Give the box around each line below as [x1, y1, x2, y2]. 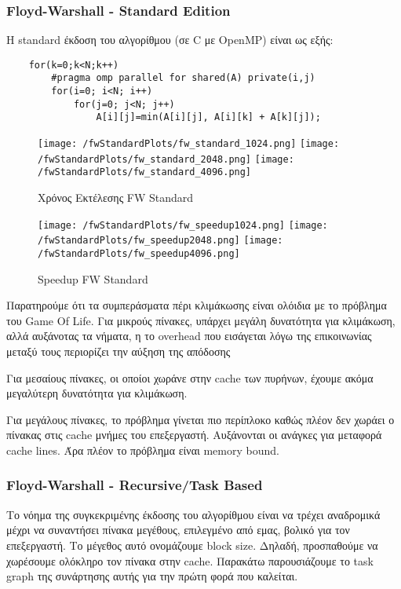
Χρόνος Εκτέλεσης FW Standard [38, 189, 194, 206]
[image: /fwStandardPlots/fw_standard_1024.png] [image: [38, 138, 340, 150]
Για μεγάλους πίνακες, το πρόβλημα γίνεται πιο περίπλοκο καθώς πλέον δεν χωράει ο [6, 411, 395, 427]
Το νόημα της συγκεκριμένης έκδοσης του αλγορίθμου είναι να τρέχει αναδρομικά [6, 506, 381, 522]
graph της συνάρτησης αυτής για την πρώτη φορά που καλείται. [6, 568, 298, 584]
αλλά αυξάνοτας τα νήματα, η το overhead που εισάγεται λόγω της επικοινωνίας [6, 327, 372, 344]
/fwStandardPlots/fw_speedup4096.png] [38, 247, 240, 259]
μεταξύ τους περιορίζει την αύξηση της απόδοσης [6, 343, 231, 359]
